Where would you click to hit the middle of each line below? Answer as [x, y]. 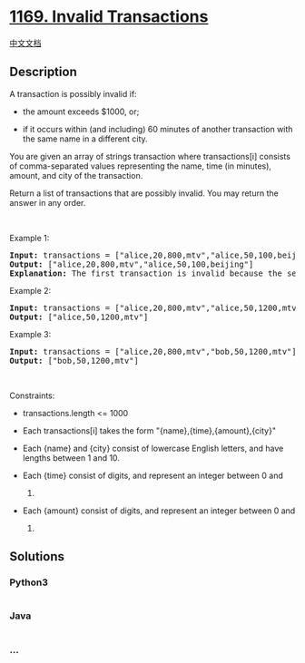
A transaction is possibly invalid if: [74, 93]
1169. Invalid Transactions [109, 17]
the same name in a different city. [85, 139]
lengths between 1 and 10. [71, 458]
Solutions [37, 556]
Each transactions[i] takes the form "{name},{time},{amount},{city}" [149, 430]
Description [43, 72]
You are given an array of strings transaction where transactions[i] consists [150, 156]
